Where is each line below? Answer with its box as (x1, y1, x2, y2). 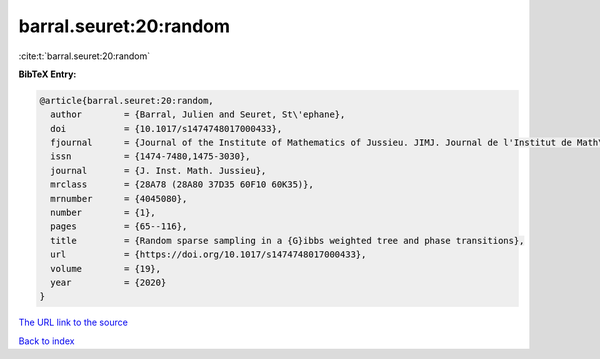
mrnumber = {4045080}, (50, 193, 188, 204)
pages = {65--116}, (50, 221, 188, 232)
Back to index (18, 335, 75, 347)
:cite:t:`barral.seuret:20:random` (18, 50, 151, 62)
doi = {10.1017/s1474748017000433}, (50, 123, 283, 134)
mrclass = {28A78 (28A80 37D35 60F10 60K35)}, (50, 179, 314, 190)
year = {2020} (50, 277, 167, 288)
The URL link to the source (18, 316, 129, 329)
